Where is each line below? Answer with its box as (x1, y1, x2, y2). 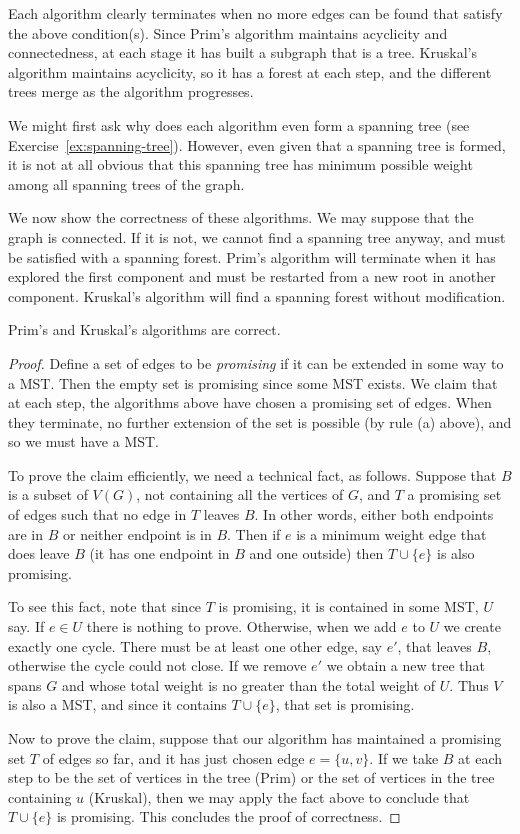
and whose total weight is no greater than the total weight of (61, 674, 436, 695)
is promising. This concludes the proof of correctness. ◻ (56, 806, 401, 827)
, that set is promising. (275, 694, 415, 715)
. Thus (449, 674, 489, 695)
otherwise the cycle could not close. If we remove (8, 655, 307, 676)
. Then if (227, 523, 281, 544)
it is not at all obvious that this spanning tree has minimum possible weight (8, 154, 473, 175)
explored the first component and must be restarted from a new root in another (8, 266, 496, 287)
